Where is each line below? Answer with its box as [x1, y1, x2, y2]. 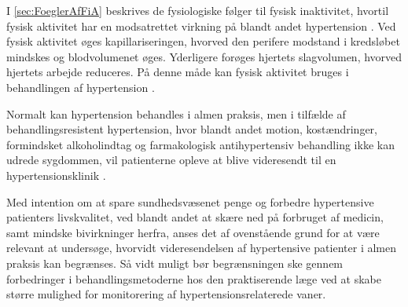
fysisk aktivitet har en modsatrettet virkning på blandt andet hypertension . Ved [6, 17, 396, 34]
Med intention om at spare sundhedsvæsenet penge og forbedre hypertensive [6, 193, 374, 210]
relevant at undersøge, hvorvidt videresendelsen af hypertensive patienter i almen [6, 239, 396, 256]
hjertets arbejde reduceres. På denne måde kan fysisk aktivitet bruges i [6, 64, 349, 80]
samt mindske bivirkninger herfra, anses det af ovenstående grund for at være [6, 224, 380, 240]
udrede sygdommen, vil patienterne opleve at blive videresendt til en [6, 152, 336, 168]
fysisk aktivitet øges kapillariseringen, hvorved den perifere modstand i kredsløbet [6, 33, 400, 49]
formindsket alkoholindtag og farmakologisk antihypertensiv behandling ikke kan [6, 136, 395, 152]
